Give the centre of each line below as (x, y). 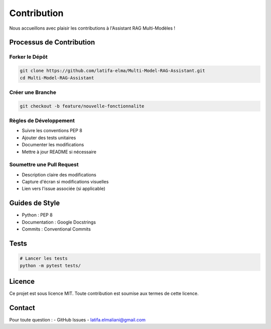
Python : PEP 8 (37, 215)
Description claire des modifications (59, 175)
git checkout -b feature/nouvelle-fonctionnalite (82, 106)
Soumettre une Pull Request (44, 165)
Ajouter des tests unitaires (49, 138)
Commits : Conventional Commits (56, 229)
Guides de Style (35, 203)
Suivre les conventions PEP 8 (52, 131)
